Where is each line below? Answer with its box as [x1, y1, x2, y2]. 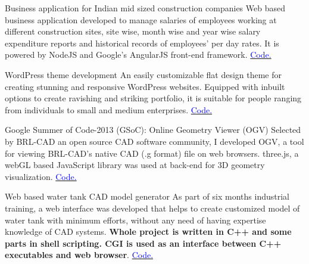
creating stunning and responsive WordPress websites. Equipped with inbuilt [5, 80, 285, 92]
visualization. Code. [5, 170, 77, 182]
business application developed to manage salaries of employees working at [5, 13, 277, 26]
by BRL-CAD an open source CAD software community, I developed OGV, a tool [5, 135, 304, 147]
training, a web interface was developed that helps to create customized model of [5, 201, 300, 214]
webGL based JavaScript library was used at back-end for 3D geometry [5, 159, 265, 171]
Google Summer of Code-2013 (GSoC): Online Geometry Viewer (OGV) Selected [5, 123, 301, 136]
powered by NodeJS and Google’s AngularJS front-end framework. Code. [5, 48, 271, 61]
